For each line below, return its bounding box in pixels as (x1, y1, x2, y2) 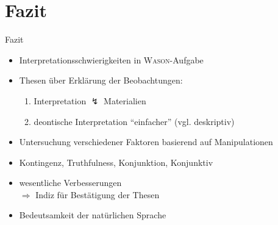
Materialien (104, 94, 146, 107)
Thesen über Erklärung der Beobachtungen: (19, 74, 183, 87)
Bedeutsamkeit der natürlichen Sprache (19, 209, 166, 221)
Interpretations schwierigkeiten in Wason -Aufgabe (19, 53, 204, 66)
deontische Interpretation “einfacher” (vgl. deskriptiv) (34, 115, 235, 127)
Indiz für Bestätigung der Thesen (35, 188, 160, 201)
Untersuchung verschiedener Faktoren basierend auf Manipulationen (19, 135, 273, 148)
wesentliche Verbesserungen (19, 176, 122, 189)
